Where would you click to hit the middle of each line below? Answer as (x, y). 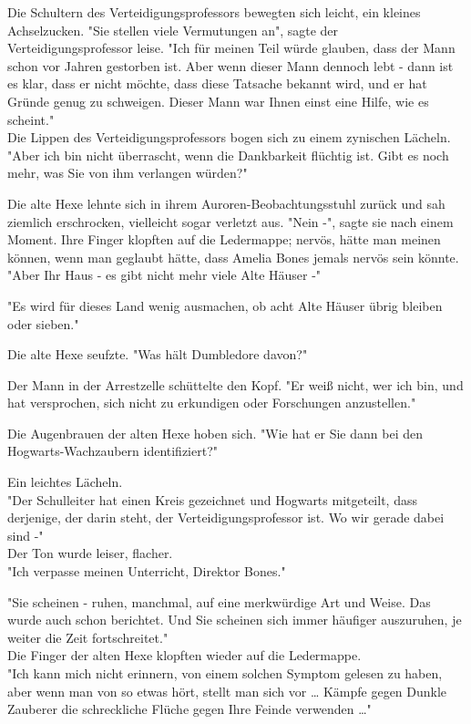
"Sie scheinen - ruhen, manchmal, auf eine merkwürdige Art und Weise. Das (219, 601)
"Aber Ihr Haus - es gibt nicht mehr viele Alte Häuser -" (164, 275)
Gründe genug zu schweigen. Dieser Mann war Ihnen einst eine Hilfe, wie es (218, 101)
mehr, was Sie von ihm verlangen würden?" (128, 173)
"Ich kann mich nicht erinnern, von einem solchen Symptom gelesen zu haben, (225, 673)
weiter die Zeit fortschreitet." (88, 637)
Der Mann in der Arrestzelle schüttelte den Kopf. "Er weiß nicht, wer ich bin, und (235, 384)
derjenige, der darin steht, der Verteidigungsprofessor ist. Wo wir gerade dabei (226, 517)
